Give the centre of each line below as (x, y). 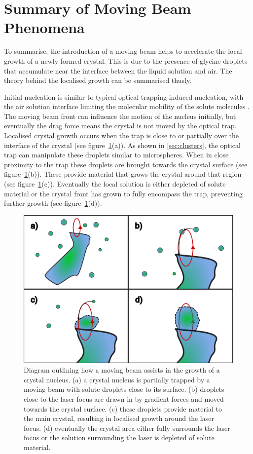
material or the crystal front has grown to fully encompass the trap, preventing (123, 193)
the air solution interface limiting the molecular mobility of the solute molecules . (127, 106)
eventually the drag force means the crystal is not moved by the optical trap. (120, 126)
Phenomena (44, 27)
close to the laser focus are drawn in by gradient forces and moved (124, 398)
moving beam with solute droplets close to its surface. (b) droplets (124, 389)
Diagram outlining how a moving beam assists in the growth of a (122, 370)
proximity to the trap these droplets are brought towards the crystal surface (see (126, 164)
